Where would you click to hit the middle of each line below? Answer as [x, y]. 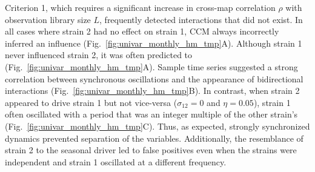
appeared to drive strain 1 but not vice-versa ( [91, 102]
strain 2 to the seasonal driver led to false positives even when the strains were [151, 150]
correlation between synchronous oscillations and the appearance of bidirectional [154, 78]
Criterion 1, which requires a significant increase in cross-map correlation [140, 7]
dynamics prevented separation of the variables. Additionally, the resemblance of [154, 138]
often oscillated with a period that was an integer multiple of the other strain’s [151, 114]
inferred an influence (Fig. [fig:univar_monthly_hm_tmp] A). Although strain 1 [154, 43]
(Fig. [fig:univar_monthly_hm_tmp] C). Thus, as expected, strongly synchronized [157, 126]
